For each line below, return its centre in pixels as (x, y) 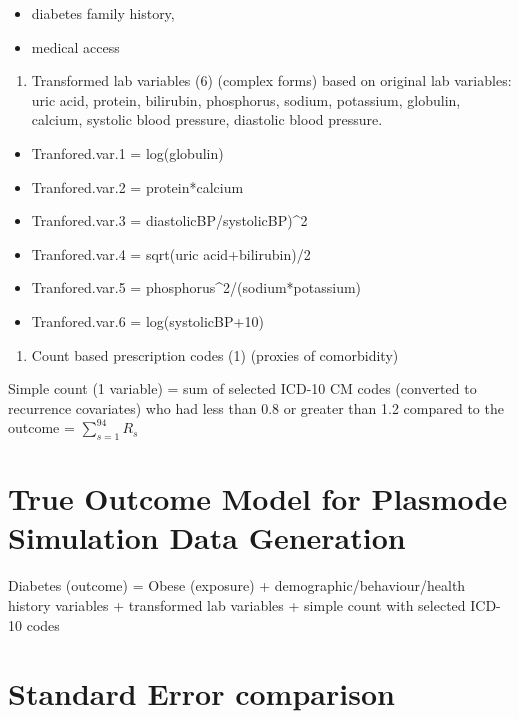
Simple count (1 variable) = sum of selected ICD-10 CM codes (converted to (242, 388)
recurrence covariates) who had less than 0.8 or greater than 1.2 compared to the (256, 407)
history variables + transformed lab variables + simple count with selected (237, 605)
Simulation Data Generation (207, 537)
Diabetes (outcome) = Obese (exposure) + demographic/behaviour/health (237, 585)
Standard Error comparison (201, 693)
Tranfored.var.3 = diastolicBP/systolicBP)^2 (169, 220)
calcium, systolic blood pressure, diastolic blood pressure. (207, 119)
